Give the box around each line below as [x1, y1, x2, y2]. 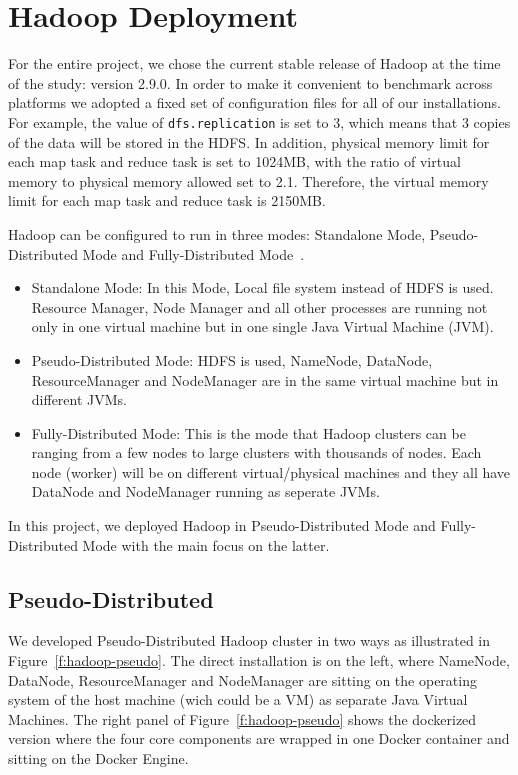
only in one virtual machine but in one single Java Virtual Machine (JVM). [31, 316, 494, 337]
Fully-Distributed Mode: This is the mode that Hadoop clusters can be [31, 422, 466, 443]
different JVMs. [31, 389, 127, 410]
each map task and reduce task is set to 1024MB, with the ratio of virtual [8, 151, 461, 172]
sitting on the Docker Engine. [8, 748, 189, 769]
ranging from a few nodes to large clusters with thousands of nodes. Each [31, 442, 482, 463]
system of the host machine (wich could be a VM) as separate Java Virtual [8, 689, 468, 710]
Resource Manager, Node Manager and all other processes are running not [31, 296, 488, 317]
